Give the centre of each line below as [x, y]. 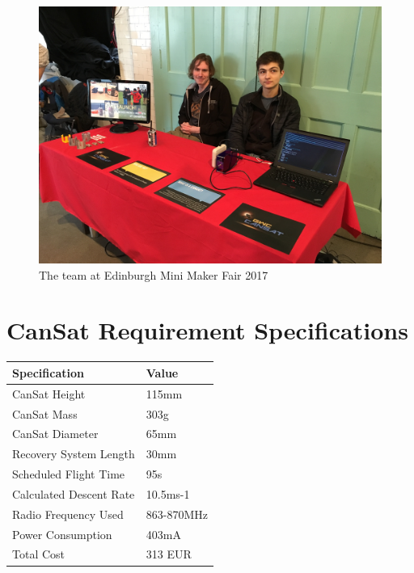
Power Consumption [62, 534]
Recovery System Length [74, 454]
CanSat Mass [45, 413]
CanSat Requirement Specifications [207, 330]
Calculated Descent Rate [74, 493]
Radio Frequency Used [68, 514]
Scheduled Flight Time [69, 474]
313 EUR [169, 554]
